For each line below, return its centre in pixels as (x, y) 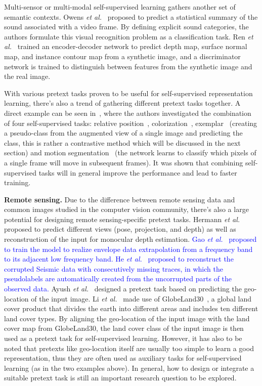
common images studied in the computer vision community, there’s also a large (126, 209)
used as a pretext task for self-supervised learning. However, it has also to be (123, 338)
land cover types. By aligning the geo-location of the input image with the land (127, 318)
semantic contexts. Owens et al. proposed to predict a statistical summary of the (131, 16)
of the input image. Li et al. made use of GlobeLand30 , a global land (141, 298)
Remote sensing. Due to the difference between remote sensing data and (120, 199)
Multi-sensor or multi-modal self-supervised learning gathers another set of (120, 7)
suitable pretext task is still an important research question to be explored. (120, 378)
